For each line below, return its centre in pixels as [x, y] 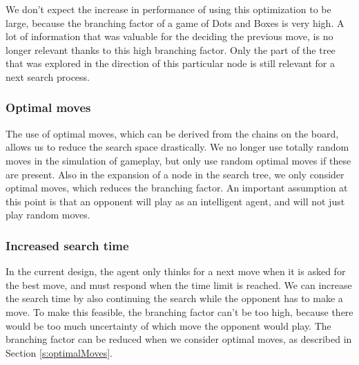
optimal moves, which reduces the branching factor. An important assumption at [177, 188]
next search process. [48, 76]
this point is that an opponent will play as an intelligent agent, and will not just [175, 201]
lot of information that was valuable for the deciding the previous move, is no [169, 36]
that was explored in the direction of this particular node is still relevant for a [170, 63]
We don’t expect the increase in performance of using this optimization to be [168, 9]
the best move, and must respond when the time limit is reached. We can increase [179, 284]
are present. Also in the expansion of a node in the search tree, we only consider [175, 174]
